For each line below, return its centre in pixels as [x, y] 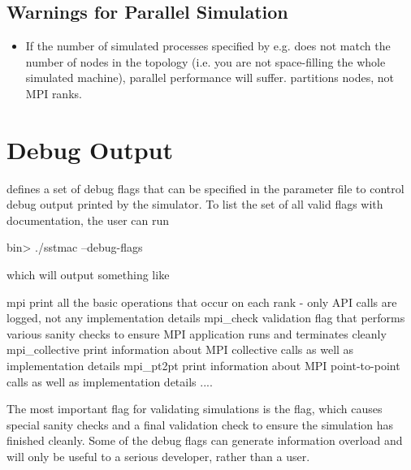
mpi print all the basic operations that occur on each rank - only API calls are [202, 302]
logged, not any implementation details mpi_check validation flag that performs [206, 318]
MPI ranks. [54, 93]
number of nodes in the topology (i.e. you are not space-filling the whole [205, 61]
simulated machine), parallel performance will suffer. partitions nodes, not [210, 78]
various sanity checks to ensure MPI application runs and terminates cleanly [197, 333]
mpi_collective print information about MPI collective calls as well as [180, 349]
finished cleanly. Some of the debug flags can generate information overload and [205, 440]
